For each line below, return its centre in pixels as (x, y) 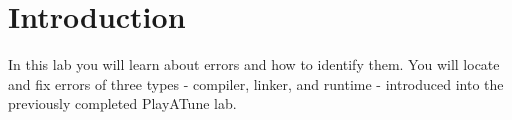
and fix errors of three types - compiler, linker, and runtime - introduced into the (256, 83)
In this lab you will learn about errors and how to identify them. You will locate (254, 64)
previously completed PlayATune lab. (122, 103)
